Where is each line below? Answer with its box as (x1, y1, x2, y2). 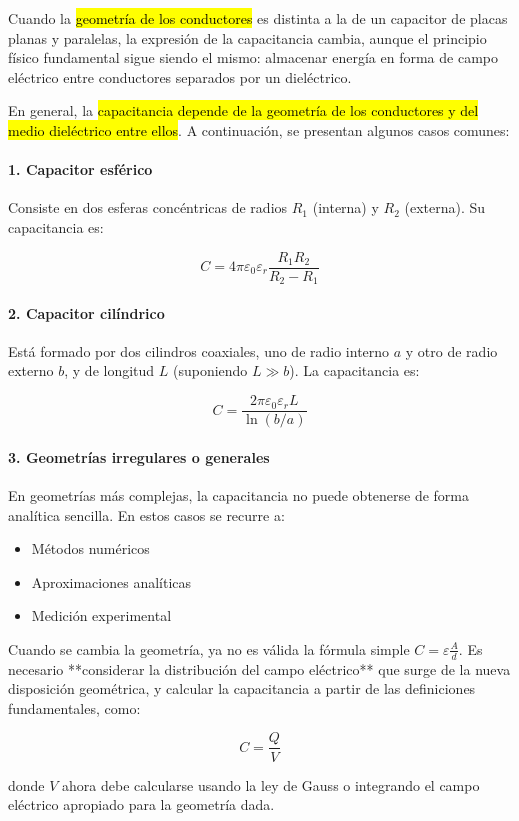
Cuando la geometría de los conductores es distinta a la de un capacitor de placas (8, 8, 508, 28)
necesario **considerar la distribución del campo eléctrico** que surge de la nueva (8, 658, 511, 679)
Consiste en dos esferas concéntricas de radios (8, 197, 288, 218)
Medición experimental (31, 605, 172, 626)
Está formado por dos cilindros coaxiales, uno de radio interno (8, 340, 390, 361)
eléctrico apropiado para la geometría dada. (8, 794, 275, 815)
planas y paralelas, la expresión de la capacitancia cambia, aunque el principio (8, 27, 487, 48)
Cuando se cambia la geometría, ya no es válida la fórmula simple (8, 638, 410, 659)
